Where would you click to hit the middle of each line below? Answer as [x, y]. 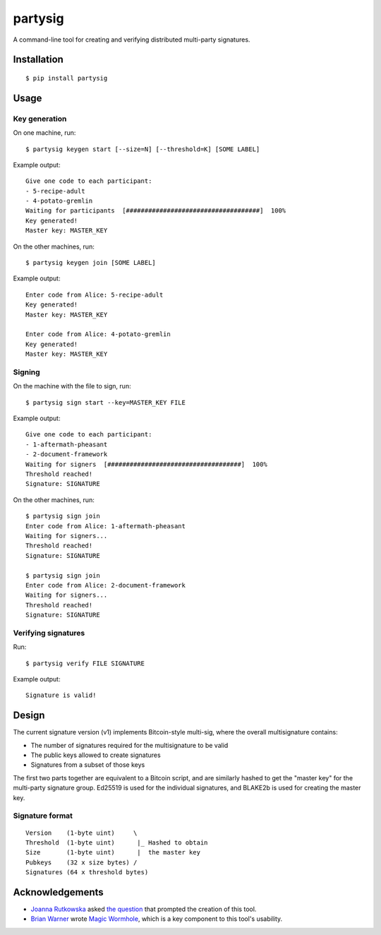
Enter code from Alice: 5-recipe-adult [95, 294]
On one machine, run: [44, 133]
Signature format [43, 816]
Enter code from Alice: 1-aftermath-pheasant [106, 526]
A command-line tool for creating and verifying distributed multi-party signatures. [132, 40]
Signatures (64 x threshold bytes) [87, 873]
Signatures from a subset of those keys [88, 765]
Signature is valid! [61, 695]
